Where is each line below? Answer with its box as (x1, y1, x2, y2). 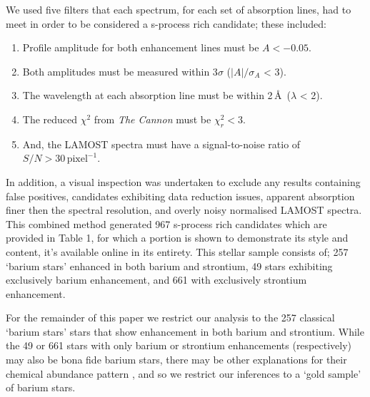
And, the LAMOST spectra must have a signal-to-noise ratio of (22, 136, 301, 151)
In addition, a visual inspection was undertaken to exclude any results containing (6, 174, 361, 189)
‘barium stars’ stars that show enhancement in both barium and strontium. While (6, 324, 364, 339)
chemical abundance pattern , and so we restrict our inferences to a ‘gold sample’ (6, 366, 361, 381)
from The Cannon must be (94, 111, 211, 126)
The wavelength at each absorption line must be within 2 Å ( (22, 88, 291, 103)
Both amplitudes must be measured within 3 (22, 63, 218, 78)
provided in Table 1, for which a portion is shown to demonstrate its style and (6, 230, 349, 245)
